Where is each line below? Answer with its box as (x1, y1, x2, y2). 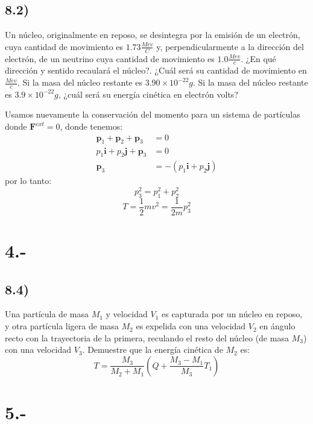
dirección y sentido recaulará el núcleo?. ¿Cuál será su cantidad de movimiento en (5, 64, 307, 77)
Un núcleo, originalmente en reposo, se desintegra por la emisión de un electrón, (5, 28, 300, 41)
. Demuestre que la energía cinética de (82, 343, 223, 356)
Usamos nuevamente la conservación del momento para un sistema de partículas (5, 108, 300, 121)
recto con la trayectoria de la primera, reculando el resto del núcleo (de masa (5, 331, 289, 344)
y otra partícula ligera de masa (5, 320, 119, 332)
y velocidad (106, 308, 148, 320)
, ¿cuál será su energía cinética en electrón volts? (58, 87, 238, 100)
